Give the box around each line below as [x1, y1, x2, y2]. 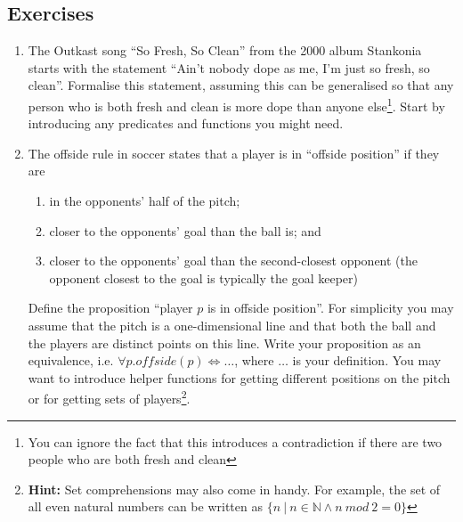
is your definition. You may [292, 351, 442, 370]
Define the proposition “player [28, 298, 193, 317]
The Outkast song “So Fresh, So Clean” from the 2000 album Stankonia [28, 41, 422, 60]
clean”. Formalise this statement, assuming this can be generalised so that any [28, 76, 454, 94]
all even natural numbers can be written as [28, 497, 263, 516]
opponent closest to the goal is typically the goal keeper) [49, 268, 358, 287]
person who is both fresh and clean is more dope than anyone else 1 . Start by [28, 94, 445, 115]
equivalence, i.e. [28, 351, 114, 370]
